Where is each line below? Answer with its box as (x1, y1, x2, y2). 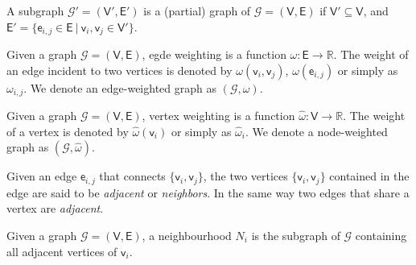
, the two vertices (203, 168, 288, 184)
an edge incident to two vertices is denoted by (6, 61, 233, 78)
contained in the (329, 168, 410, 184)
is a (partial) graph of (143, 2, 251, 19)
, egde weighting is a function (142, 46, 286, 63)
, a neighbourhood (142, 226, 232, 243)
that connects (99, 168, 166, 184)
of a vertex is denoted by (6, 122, 129, 139)
